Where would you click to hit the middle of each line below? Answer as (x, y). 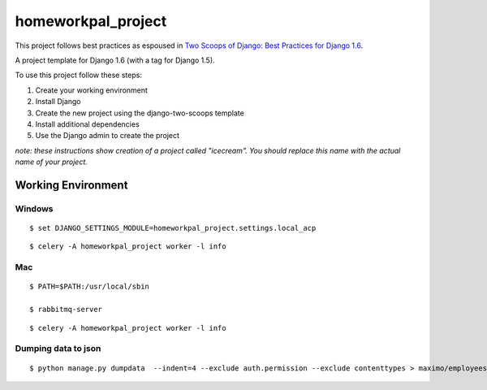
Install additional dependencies (87, 124)
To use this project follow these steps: (78, 75)
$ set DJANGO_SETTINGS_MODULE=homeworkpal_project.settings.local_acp (173, 228)
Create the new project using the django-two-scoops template (140, 113)
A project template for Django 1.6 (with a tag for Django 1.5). (115, 60)
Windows (34, 209)
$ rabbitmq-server (66, 310)
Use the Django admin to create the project (108, 136)
